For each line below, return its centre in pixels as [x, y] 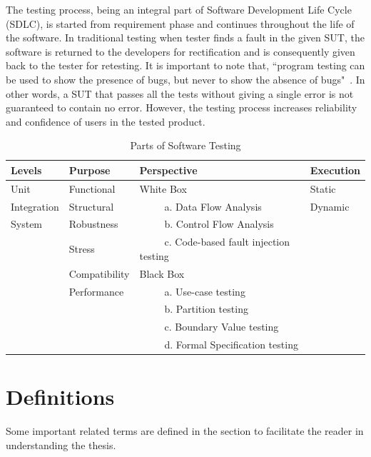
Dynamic [330, 206]
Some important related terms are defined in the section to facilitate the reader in [185, 431]
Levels [26, 170]
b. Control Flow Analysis [219, 224]
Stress [82, 249]
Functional [92, 188]
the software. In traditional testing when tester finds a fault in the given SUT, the [185, 37]
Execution [335, 170]
